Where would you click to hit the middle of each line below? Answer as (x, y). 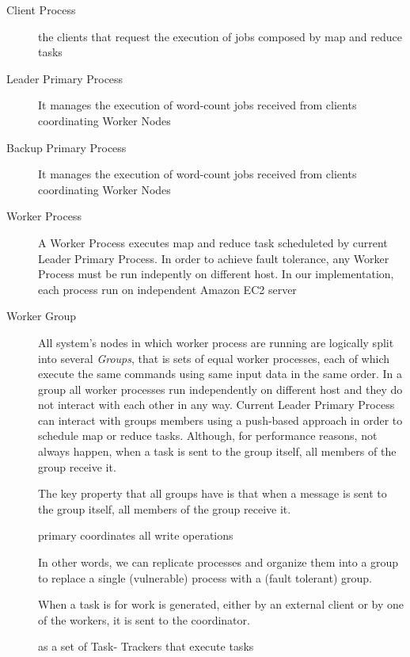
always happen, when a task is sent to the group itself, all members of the (217, 451)
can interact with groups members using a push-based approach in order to (220, 420)
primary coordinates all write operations (136, 535)
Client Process (41, 10)
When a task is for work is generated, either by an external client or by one (221, 604)
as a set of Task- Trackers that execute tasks (146, 646)
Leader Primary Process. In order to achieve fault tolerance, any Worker (214, 258)
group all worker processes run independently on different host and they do (220, 389)
